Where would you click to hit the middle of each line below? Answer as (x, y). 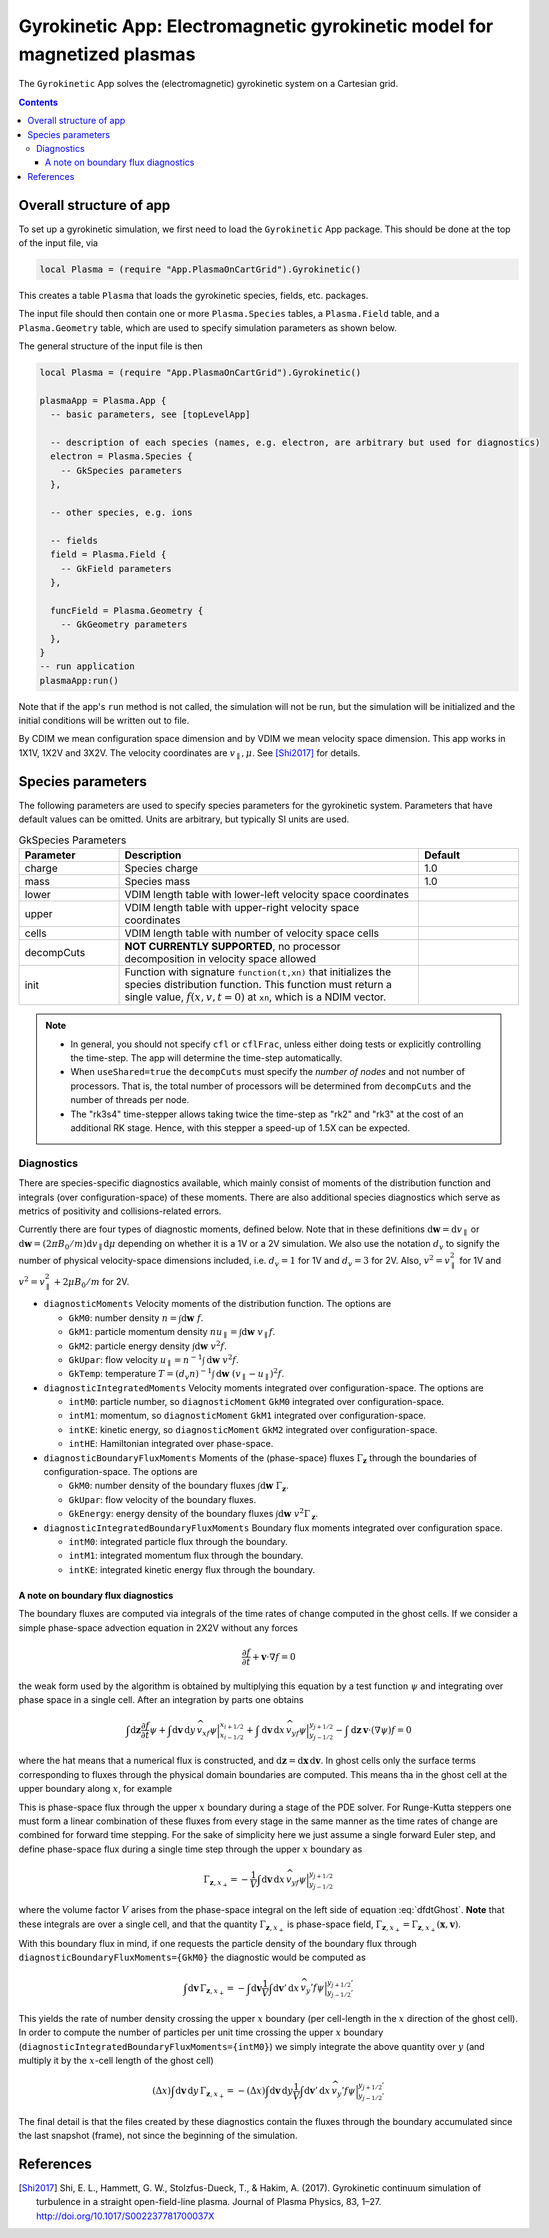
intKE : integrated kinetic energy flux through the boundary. (192, 1569)
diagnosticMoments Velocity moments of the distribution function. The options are (217, 1304)
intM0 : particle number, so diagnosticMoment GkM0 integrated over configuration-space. (256, 1402)
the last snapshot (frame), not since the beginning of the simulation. (158, 2136)
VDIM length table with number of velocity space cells (252, 933)
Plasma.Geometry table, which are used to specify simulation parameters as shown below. (207, 327)
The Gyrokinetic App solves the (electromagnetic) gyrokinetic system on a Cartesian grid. (208, 84)
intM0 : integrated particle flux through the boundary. (178, 1541)
